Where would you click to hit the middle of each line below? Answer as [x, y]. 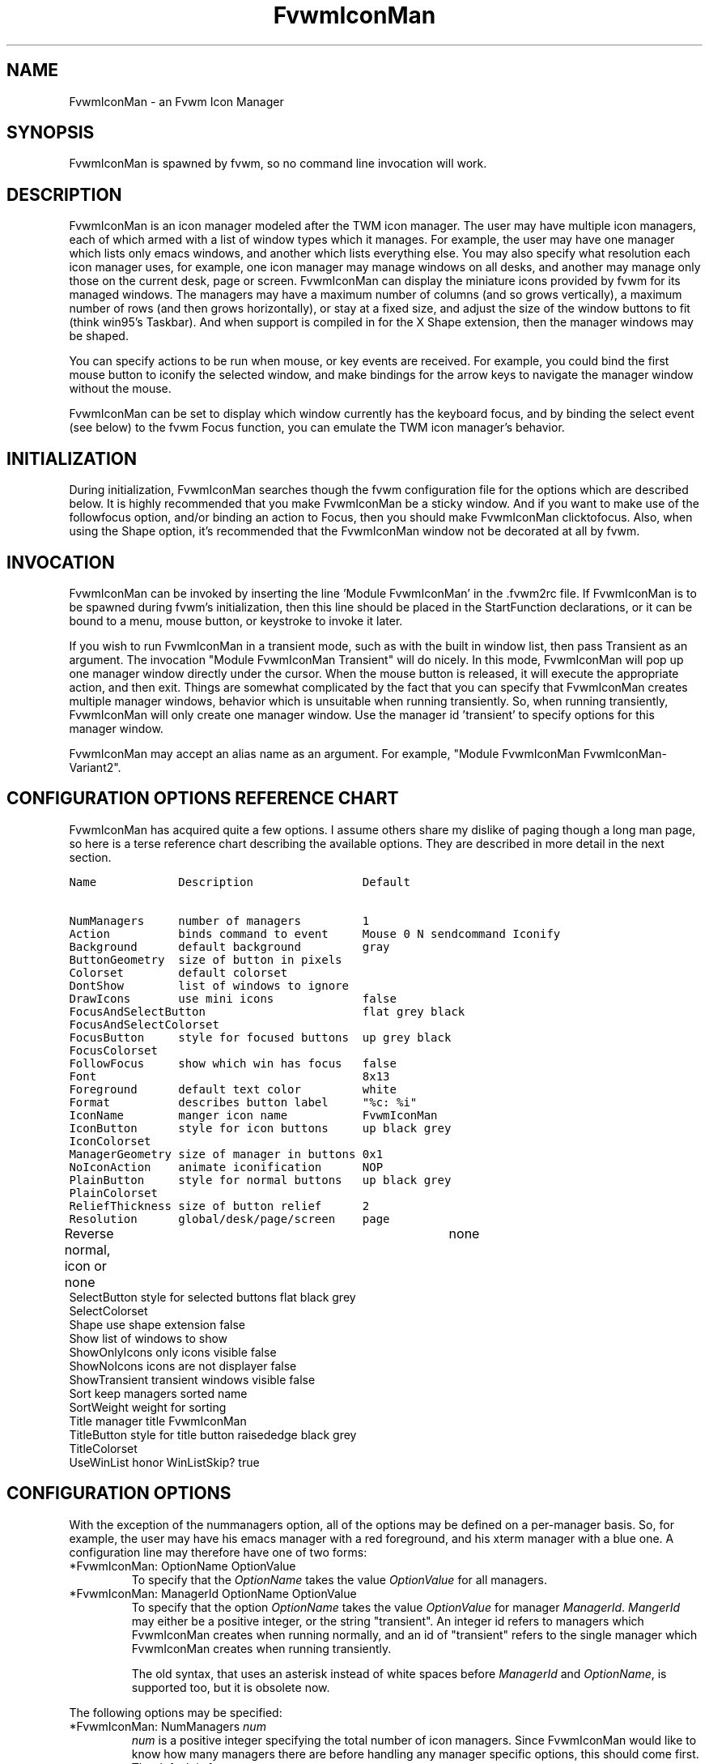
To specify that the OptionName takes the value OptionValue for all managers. [340, 1579]
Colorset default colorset [178, 972]
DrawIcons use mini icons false [233, 998]
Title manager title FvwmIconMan [158, 1421]
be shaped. [99, 336]
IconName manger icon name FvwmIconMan [253, 1115]
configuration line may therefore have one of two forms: [218, 1552]
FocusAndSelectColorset [144, 1024]
